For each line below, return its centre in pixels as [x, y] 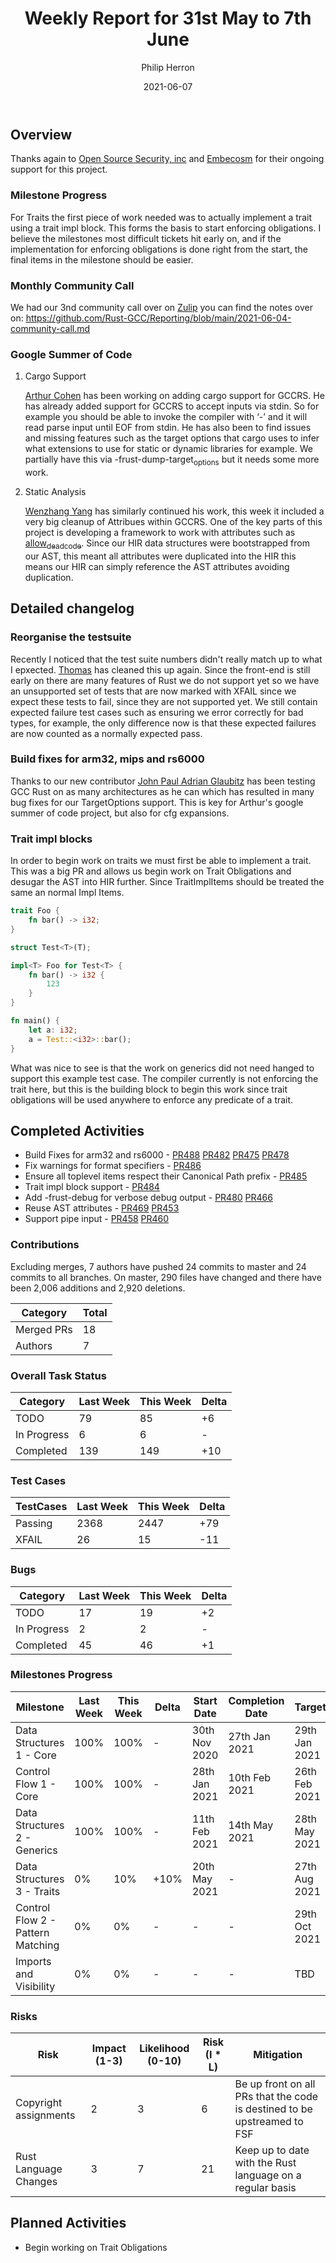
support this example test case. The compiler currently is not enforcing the [164, 1078]
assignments [45, 2115]
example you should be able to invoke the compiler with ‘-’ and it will [166, 417]
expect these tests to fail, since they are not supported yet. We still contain [164, 701]
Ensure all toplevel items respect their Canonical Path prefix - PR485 [166, 1176]
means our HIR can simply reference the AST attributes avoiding [157, 566]
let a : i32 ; [53, 1030]
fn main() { [35, 1021]
